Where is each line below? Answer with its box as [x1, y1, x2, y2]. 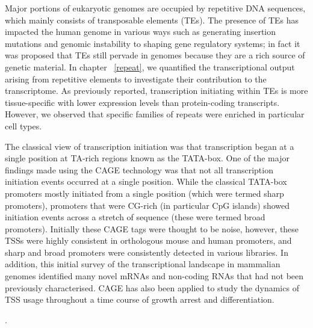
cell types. [5, 119, 42, 132]
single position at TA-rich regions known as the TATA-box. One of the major [5, 152, 290, 164]
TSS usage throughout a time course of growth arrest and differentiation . [5, 293, 274, 306]
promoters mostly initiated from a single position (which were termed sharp [5, 187, 284, 199]
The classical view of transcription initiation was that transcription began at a [5, 140, 294, 152]
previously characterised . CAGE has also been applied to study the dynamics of [5, 281, 299, 294]
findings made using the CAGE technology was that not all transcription [5, 163, 273, 176]
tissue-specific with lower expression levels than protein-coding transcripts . [5, 96, 280, 108]
